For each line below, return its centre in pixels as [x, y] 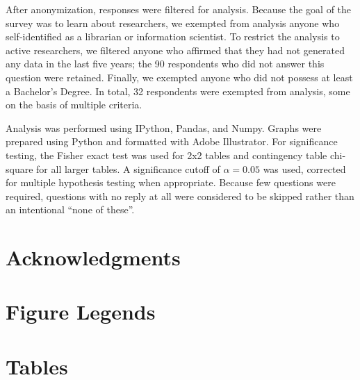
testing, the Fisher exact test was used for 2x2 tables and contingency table [166, 155]
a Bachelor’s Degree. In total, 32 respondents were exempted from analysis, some [178, 91]
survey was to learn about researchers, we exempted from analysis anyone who [173, 23]
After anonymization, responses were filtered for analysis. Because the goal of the [179, 9]
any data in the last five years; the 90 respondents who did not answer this [165, 64]
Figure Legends [81, 312]
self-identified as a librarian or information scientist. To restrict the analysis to [173, 36]
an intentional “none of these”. [70, 209]
